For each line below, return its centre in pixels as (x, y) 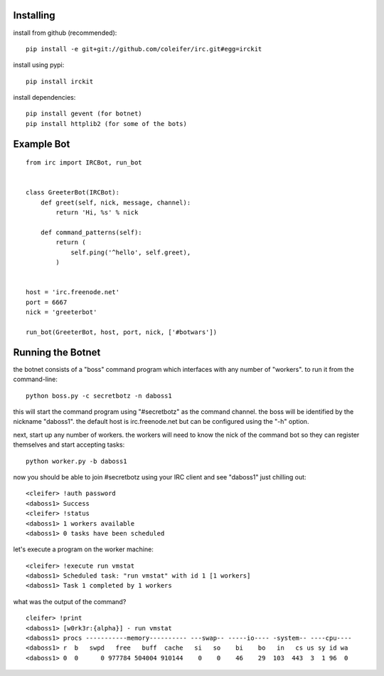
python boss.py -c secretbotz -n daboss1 (99, 396)
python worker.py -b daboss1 (76, 461)
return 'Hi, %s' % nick (97, 213)
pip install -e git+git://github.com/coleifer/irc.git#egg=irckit (144, 49)
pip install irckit (60, 81)
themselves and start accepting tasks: (69, 444)
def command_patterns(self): (91, 233)
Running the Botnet (57, 352)
